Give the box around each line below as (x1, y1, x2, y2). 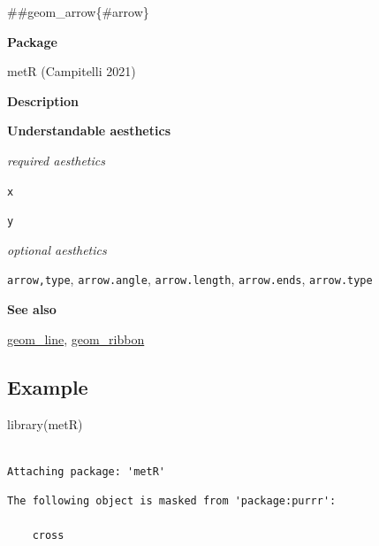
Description (7, 91, 80, 110)
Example (7, 373, 88, 400)
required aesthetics (7, 150, 105, 169)
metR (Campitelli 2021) (7, 62, 136, 81)
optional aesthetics (7, 240, 107, 258)
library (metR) (7, 414, 83, 433)
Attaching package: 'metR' (7, 465, 165, 478)
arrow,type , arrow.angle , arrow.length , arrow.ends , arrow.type (7, 270, 373, 288)
